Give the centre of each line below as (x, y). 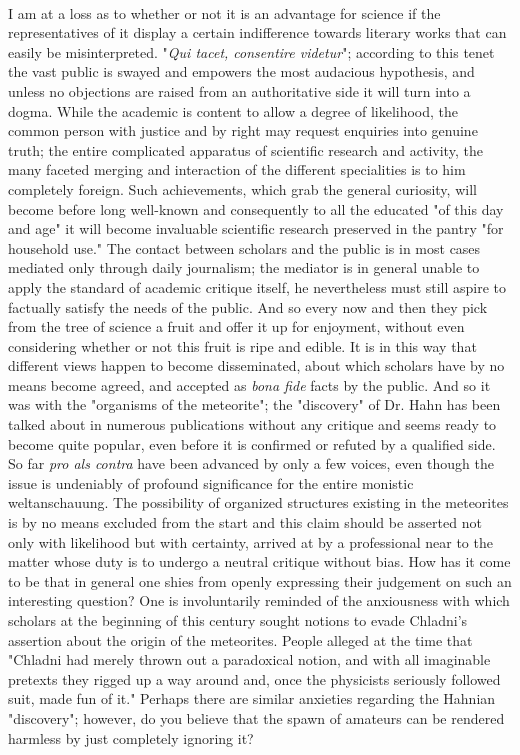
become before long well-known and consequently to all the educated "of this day (256, 208)
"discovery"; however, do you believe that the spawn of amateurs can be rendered (256, 717)
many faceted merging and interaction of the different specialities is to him (237, 169)
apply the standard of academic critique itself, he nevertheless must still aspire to (257, 286)
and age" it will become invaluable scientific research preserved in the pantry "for (256, 228)
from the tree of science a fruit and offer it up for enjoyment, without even (236, 326)
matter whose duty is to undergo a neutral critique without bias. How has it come (259, 561)
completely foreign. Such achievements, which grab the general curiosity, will (242, 188)
